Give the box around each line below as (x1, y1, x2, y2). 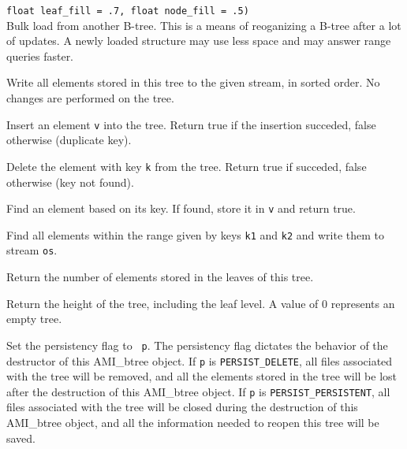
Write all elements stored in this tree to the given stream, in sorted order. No (6, 74, 380, 91)
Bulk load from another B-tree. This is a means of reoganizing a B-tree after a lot (6, 17, 401, 33)
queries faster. (6, 47, 74, 64)
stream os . (6, 242, 58, 258)
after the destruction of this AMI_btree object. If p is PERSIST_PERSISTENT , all (6, 383, 390, 399)
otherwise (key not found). (6, 173, 134, 190)
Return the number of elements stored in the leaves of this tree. (6, 269, 314, 285)
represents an (330, 295, 395, 311)
